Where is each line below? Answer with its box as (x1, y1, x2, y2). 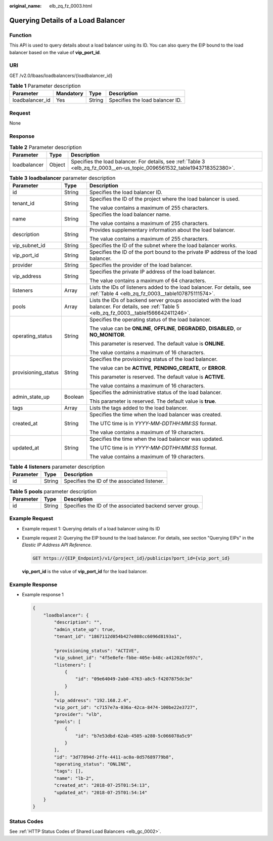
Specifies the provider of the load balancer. (89, 261, 193, 269)
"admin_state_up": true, (54, 626, 116, 632)
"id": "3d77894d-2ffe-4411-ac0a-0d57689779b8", (54, 754, 174, 760)
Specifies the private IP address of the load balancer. (89, 269, 216, 276)
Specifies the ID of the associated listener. (64, 478, 164, 485)
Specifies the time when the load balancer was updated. (89, 436, 223, 443)
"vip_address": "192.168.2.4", (54, 697, 131, 703)
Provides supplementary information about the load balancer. (89, 226, 235, 234)
